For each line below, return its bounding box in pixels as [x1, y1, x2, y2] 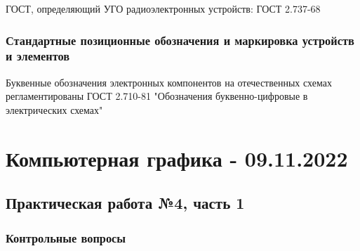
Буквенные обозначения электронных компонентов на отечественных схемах [6, 75, 332, 89]
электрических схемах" [6, 102, 103, 117]
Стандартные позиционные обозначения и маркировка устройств [6, 31, 354, 49]
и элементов [6, 47, 70, 65]
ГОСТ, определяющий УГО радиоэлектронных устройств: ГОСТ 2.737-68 [6, 1, 321, 15]
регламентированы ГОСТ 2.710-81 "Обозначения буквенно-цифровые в [6, 89, 308, 103]
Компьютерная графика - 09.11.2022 [6, 143, 348, 172]
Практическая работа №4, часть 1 [6, 192, 245, 214]
